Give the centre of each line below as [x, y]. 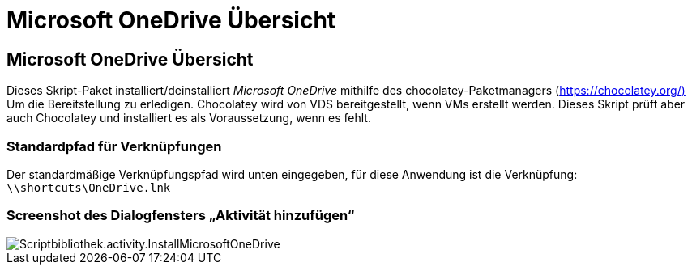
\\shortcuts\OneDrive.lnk [89, 187]
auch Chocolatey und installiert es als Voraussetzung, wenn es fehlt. [189, 118]
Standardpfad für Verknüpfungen [114, 146]
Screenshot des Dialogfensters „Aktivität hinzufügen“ [181, 216]
